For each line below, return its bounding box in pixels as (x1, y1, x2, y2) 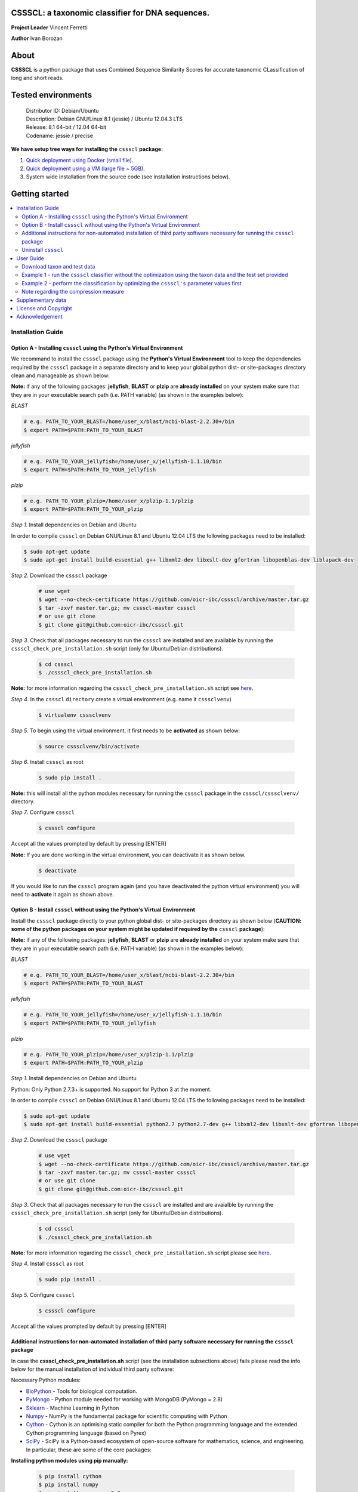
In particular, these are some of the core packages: (26, 1446, 152, 1453)
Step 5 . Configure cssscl (11, 1291, 75, 1298)
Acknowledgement (16, 313, 63, 320)
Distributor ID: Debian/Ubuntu (26, 107, 99, 114)
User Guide (16, 254, 45, 262)
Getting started (11, 189, 69, 199)
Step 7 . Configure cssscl (11, 809, 75, 816)
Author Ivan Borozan (11, 35, 63, 42)
